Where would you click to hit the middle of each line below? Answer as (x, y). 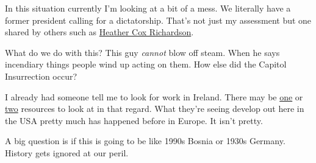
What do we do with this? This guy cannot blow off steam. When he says (142, 52)
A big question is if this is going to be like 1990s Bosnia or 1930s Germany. (145, 141)
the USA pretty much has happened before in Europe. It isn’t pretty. (134, 120)
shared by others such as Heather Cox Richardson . (99, 32)
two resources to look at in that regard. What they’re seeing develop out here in (155, 109)
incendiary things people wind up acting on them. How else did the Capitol (146, 64)
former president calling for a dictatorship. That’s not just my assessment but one (158, 20)
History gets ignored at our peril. (67, 152)
